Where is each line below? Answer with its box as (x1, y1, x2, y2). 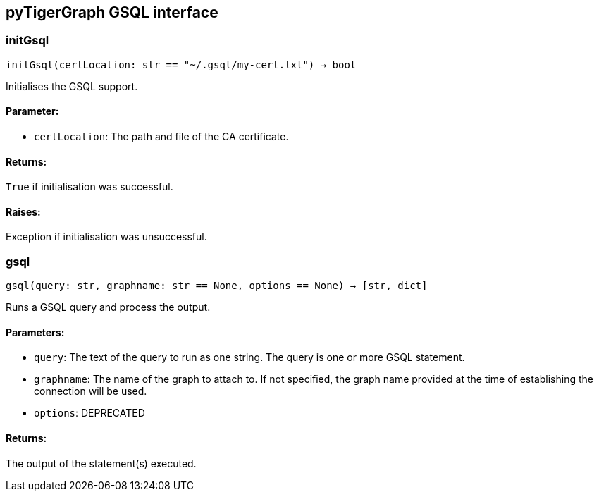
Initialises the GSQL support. (6, 80, 138, 92)
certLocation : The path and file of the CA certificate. (34, 130, 289, 143)
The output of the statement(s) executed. (6, 457, 197, 470)
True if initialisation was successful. (6, 180, 173, 193)
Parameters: (6, 326, 65, 338)
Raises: (6, 205, 41, 218)
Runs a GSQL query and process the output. (6, 301, 211, 314)
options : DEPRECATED (34, 407, 145, 419)
